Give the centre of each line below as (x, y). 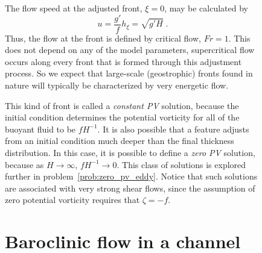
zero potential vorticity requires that (72, 200)
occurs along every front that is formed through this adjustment (123, 61)
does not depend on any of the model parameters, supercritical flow (130, 50)
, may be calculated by (206, 8)
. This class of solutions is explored (181, 164)
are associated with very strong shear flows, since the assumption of (130, 188)
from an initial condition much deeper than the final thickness (120, 141)
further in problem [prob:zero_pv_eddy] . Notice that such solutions (131, 176)
